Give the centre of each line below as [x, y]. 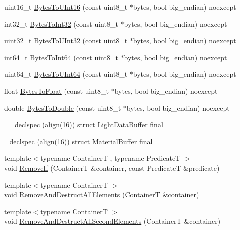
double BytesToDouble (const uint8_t [63, 107]
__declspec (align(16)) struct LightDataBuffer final [84, 125]
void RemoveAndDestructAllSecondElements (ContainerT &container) [112, 221]
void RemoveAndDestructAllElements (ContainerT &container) [102, 195]
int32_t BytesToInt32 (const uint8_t [61, 23]
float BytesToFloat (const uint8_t [57, 90]
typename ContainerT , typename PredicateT [110, 158]
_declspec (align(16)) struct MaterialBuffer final [78, 141]
